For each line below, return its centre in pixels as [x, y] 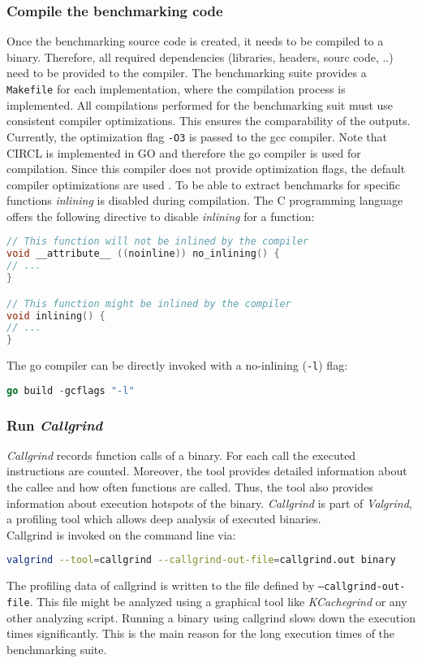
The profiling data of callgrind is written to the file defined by [161, 585]
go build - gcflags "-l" [71, 390]
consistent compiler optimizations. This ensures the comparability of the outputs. [209, 121]
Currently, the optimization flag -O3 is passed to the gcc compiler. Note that [197, 136]
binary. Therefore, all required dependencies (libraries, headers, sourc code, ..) [200, 56]
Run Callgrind [55, 425]
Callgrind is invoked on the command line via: [121, 534]
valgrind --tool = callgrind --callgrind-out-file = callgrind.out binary [201, 560]
